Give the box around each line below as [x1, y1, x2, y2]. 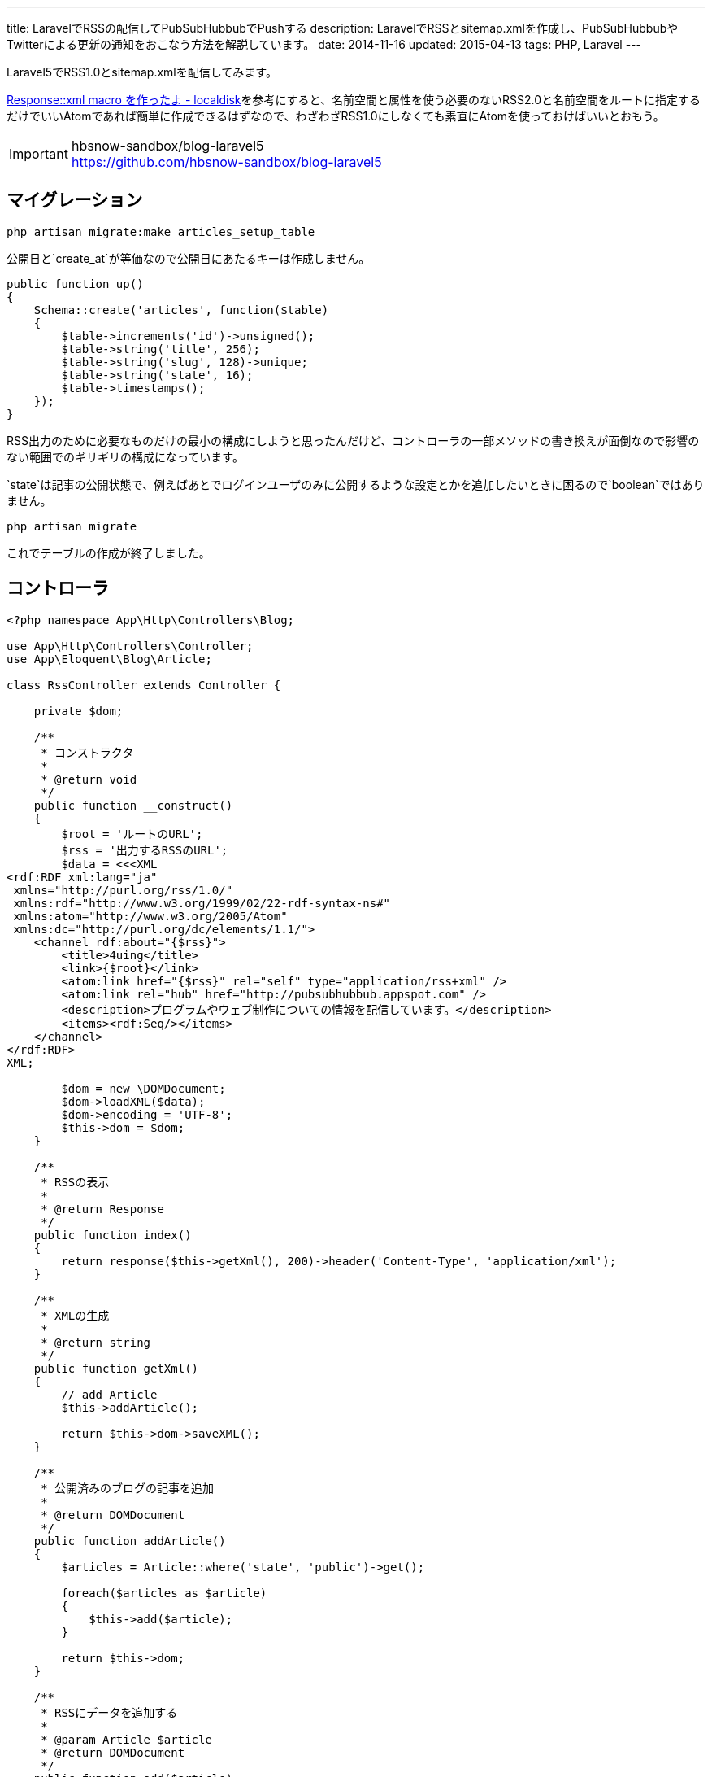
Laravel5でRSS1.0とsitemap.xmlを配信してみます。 [7, 65, 277, 79]
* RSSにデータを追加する [41, 1705, 178, 1719]
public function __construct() [33, 798, 233, 812]
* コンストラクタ [41, 745, 134, 759]
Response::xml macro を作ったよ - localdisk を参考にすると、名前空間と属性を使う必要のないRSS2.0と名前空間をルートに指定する [7, 93, 701, 107]
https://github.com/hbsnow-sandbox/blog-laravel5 [71, 154, 382, 170]
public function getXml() [33, 1361, 199, 1375]
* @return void [41, 772, 137, 786]
